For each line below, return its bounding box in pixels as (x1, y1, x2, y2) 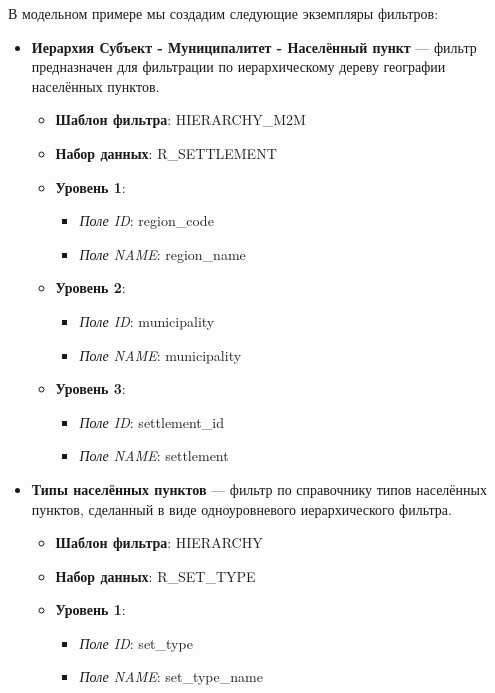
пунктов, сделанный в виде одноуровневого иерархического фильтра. (31, 498, 452, 519)
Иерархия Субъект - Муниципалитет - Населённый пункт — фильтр (31, 36, 477, 57)
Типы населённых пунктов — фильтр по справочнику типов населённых (31, 478, 487, 499)
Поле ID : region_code (79, 210, 214, 231)
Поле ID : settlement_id (79, 411, 224, 432)
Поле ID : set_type (79, 632, 193, 653)
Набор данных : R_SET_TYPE (55, 565, 256, 586)
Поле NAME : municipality (79, 344, 242, 365)
